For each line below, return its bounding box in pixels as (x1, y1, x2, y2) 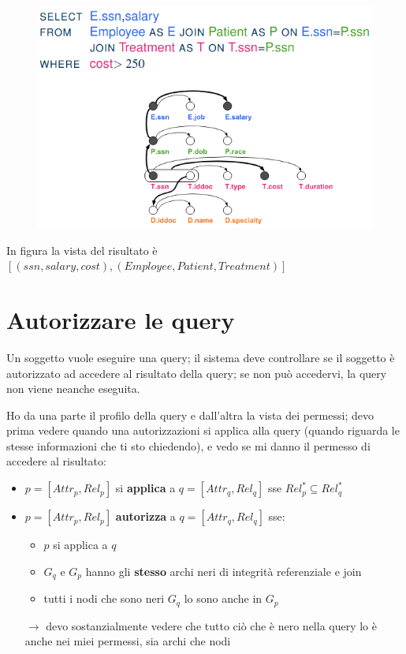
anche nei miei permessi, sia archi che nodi (24, 633, 231, 649)
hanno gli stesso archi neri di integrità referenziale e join (85, 562, 362, 579)
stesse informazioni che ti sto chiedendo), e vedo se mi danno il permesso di (6, 437, 371, 454)
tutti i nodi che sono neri (43, 590, 165, 607)
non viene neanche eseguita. (6, 380, 140, 397)
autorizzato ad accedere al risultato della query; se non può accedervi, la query (6, 364, 387, 381)
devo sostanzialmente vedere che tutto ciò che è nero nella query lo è (46, 617, 377, 633)
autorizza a (115, 508, 176, 525)
